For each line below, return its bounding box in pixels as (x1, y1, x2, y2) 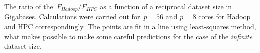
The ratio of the (4, 1, 53, 11)
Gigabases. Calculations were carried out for (4, 11, 140, 22)
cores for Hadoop (198, 11, 251, 22)
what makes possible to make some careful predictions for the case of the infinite (4, 31, 253, 41)
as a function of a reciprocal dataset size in (100, 1, 232, 11)
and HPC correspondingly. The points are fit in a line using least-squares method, (4, 21, 256, 32)
